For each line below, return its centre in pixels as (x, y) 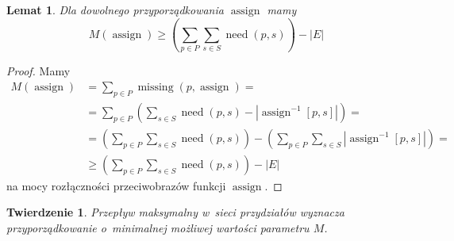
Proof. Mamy (38, 71)
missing (156, 87)
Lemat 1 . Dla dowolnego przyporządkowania (115, 10)
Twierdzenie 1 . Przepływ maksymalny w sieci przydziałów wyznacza (175, 212)
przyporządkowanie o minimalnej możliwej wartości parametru (158, 228)
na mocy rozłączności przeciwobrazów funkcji (116, 185)
